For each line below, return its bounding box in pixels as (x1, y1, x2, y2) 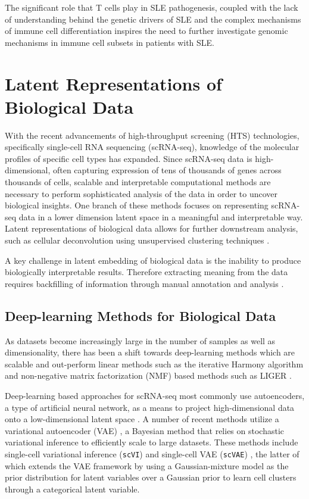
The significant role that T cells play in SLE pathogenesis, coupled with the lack (5, 1, 298, 13)
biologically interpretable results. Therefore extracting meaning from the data (5, 266, 288, 278)
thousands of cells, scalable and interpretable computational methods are (5, 176, 271, 188)
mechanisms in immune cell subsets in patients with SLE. (5, 36, 214, 48)
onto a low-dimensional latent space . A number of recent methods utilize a (5, 413, 279, 425)
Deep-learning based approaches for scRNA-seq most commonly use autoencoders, (5, 389, 305, 401)
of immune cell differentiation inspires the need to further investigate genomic (5, 24, 288, 37)
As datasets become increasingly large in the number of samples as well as (5, 334, 276, 347)
